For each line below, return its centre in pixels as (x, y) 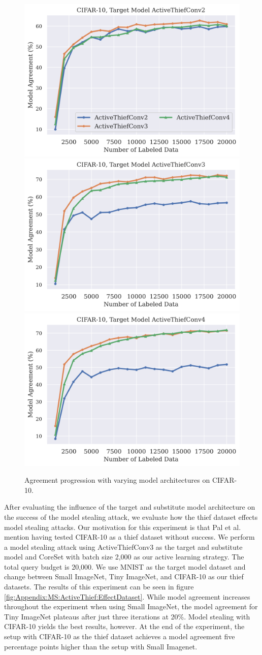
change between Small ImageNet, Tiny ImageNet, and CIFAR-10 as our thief (124, 576)
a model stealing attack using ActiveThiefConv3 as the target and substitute (123, 547)
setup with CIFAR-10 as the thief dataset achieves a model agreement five (120, 636)
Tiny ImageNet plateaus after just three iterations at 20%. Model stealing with (127, 616)
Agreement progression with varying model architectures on (117, 480)
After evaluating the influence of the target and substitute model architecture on (130, 507)
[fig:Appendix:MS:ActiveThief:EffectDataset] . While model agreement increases (127, 596)
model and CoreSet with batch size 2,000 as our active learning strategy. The (124, 557)
